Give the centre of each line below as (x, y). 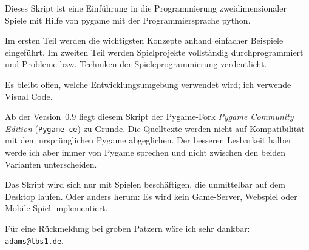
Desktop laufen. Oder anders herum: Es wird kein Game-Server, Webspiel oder (151, 196)
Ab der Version (33, 117)
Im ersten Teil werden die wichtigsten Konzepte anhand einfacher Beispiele (144, 40)
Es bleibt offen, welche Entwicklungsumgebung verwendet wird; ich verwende (148, 84)
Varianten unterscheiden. (51, 164)
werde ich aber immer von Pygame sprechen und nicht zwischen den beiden (145, 152)
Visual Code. (29, 96)
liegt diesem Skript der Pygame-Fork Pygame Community (186, 117)
